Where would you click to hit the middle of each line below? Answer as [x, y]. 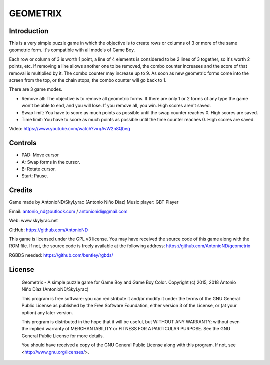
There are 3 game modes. [36, 89]
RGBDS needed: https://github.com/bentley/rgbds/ [61, 255]
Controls [23, 143]
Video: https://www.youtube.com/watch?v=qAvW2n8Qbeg [70, 129]
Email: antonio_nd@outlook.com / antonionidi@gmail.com [68, 211]
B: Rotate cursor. [39, 169]
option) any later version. [47, 312]
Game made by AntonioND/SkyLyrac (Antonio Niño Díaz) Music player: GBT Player [94, 202]
